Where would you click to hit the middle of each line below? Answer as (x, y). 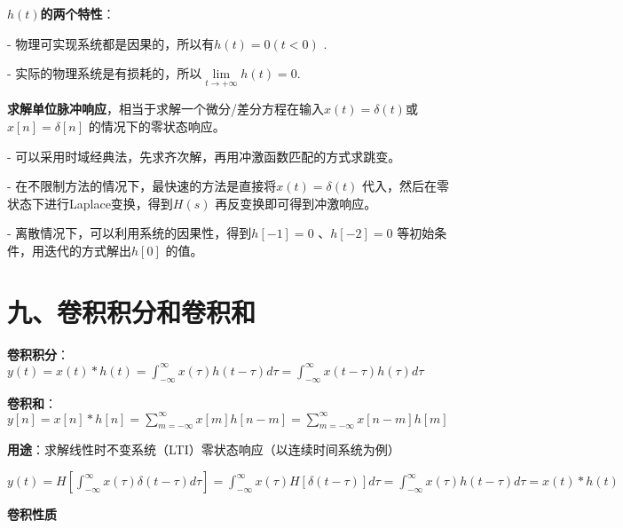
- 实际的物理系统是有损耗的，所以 (105, 73)
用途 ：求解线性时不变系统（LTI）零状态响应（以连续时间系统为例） (204, 449)
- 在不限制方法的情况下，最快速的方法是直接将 (142, 186)
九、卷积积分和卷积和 (132, 311)
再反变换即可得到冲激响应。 (296, 203)
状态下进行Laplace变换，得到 (90, 203)
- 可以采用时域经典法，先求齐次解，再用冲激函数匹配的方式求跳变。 (204, 156)
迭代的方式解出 (87, 250)
